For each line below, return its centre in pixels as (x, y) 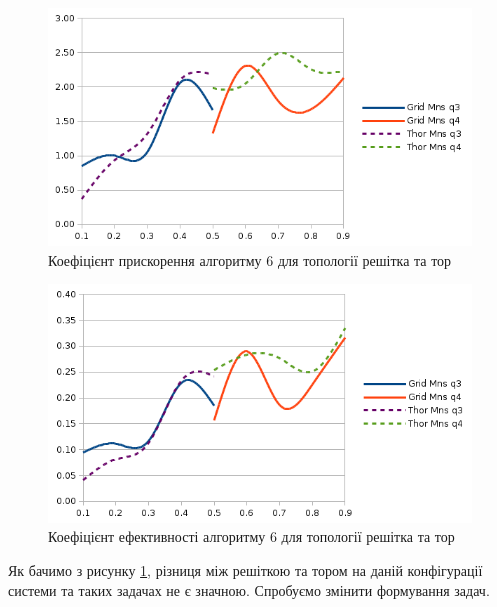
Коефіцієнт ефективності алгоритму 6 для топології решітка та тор (251, 536)
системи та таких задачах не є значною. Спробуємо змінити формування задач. (249, 589)
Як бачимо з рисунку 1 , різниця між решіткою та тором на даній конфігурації (245, 569)
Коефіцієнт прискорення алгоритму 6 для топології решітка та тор (250, 259)
